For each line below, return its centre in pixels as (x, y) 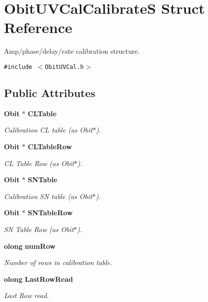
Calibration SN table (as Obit (48, 196)
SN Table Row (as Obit (39, 229)
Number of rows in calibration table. (58, 262)
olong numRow (30, 246)
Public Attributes (50, 92)
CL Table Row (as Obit (39, 163)
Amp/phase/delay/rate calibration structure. (72, 51)
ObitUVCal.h (64, 67)
